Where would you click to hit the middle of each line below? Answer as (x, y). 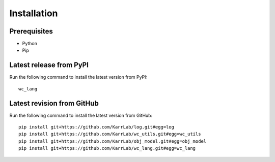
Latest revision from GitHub (54, 103)
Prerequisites (31, 31)
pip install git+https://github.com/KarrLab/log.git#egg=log (96, 127)
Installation (34, 13)
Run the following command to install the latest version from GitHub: (81, 115)
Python (30, 44)
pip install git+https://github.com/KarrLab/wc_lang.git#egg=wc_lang (107, 148)
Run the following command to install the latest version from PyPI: (78, 77)
